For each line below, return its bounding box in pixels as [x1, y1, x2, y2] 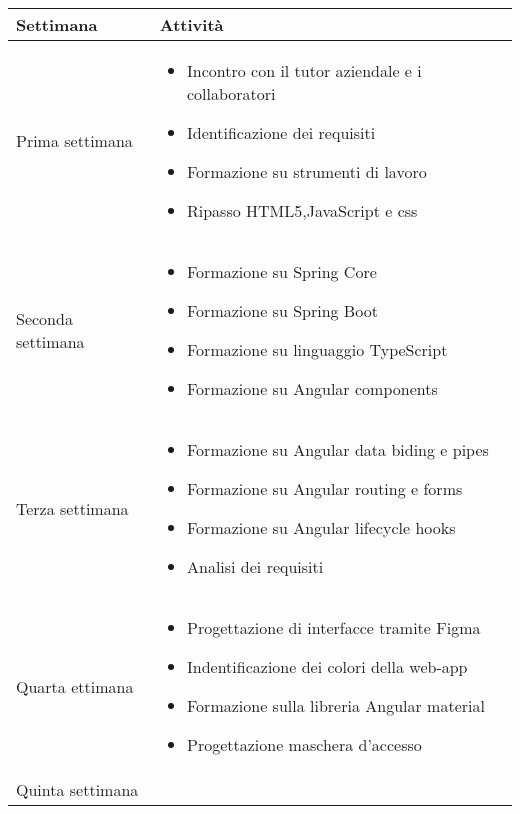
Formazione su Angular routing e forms [187, 477, 463, 500]
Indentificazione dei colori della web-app [187, 655, 468, 678]
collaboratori [187, 82, 276, 105]
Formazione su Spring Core [187, 260, 377, 283]
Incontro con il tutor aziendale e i [187, 59, 422, 82]
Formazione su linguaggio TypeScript [187, 338, 448, 361]
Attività [159, 13, 224, 36]
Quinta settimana [16, 778, 139, 801]
